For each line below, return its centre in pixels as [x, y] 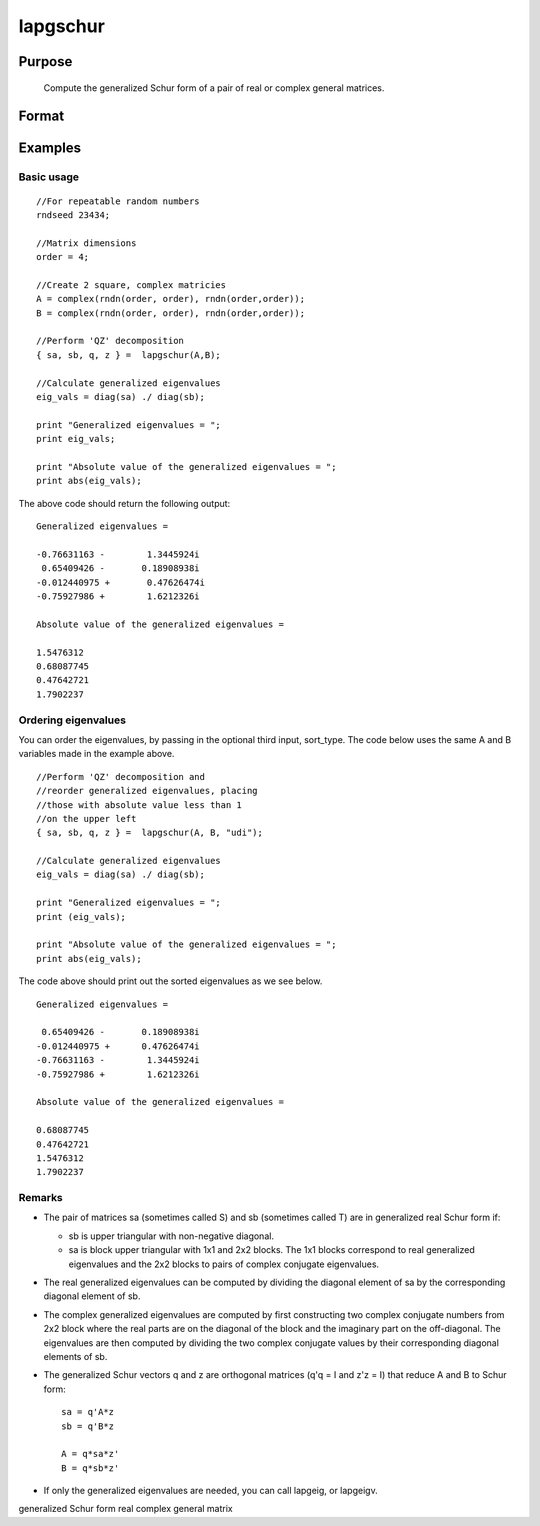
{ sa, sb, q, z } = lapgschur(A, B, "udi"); [150, 833]
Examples [50, 148]
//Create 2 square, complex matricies [131, 284]
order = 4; [63, 257]
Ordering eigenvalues [72, 720]
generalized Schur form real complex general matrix [126, 1509]
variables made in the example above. [96, 754]
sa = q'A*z [88, 1412]
